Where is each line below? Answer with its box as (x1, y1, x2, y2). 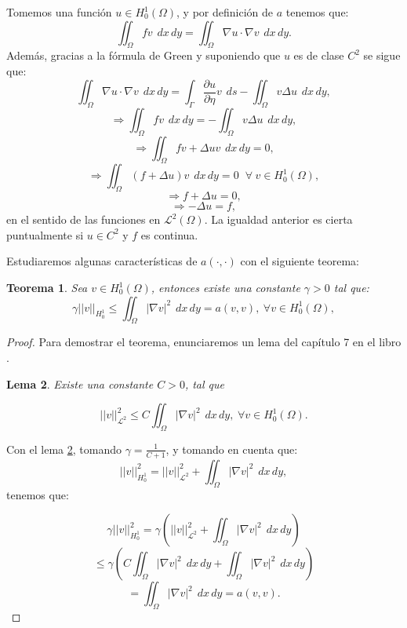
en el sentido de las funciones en (6, 211, 161, 228)
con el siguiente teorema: (240, 253, 359, 269)
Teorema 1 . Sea (6, 279, 88, 296)
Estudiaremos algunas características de (6, 253, 198, 269)
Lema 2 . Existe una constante (6, 375, 154, 392)
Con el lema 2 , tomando (6, 440, 122, 457)
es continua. (140, 226, 198, 243)
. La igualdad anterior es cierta (204, 211, 353, 228)
